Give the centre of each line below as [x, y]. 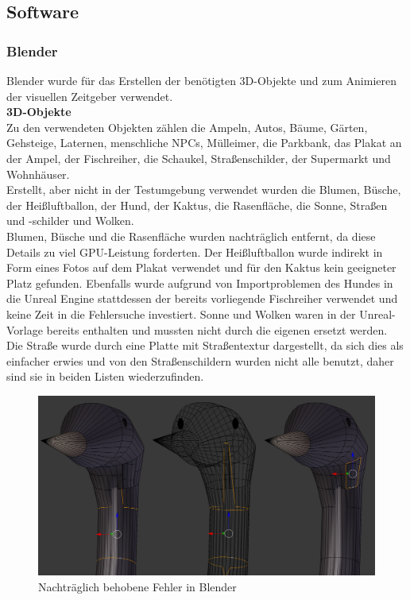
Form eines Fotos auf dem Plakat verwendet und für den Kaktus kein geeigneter [201, 267]
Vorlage [25, 329]
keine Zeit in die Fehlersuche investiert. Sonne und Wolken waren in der [181, 314]
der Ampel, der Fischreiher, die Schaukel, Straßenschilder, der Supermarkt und [199, 158]
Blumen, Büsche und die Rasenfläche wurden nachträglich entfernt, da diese [191, 236]
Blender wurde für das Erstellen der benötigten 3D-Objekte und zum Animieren [202, 80]
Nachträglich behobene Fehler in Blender [137, 586]
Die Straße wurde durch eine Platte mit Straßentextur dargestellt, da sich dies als [205, 345]
